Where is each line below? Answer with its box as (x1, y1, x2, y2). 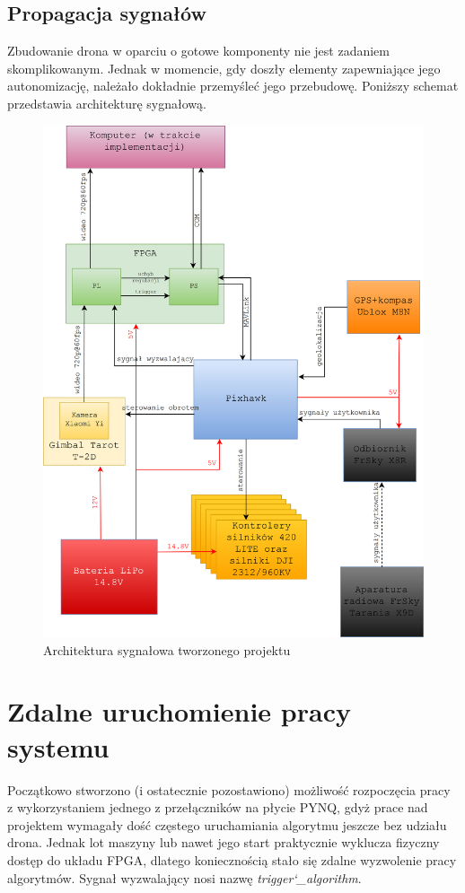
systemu (7, 728, 110, 765)
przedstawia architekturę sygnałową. (7, 93, 206, 112)
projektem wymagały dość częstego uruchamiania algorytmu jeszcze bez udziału (7, 815, 447, 834)
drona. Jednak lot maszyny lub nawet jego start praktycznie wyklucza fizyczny (7, 833, 440, 852)
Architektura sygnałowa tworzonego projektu (43, 640, 291, 659)
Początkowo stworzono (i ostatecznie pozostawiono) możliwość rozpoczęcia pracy (7, 780, 451, 799)
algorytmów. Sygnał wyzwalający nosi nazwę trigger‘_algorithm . (7, 868, 362, 887)
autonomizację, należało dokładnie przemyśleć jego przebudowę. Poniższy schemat (7, 76, 459, 95)
